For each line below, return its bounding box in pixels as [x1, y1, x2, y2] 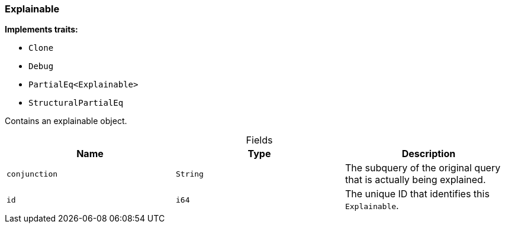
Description [401, 148, 456, 160]
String [175, 169, 204, 178]
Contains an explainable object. [5, 116, 127, 126]
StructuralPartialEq [28, 98, 124, 108]
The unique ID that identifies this [345, 188, 490, 200]
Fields [246, 134, 273, 146]
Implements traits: [5, 24, 78, 35]
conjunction [7, 169, 58, 178]
